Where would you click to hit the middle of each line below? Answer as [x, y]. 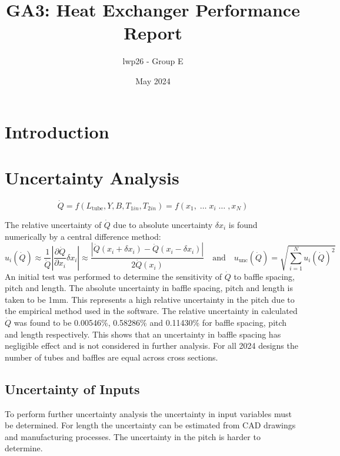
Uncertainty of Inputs [72, 389]
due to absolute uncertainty [163, 225]
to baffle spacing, [264, 276]
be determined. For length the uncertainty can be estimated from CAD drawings [150, 425]
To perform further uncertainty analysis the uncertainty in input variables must [148, 413]
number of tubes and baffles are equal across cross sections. [111, 357]
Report [153, 33]
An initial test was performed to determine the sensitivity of [114, 276]
